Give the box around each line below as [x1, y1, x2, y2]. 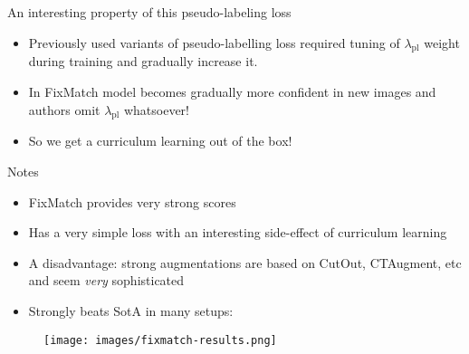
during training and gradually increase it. [28, 52, 258, 71]
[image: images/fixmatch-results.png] [43, 333, 277, 347]
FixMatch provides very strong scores [28, 192, 236, 211]
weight [424, 33, 460, 52]
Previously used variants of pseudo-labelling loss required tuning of [28, 33, 400, 52]
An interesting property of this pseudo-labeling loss [7, 3, 292, 21]
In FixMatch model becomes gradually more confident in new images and [28, 81, 436, 100]
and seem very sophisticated [28, 271, 185, 290]
